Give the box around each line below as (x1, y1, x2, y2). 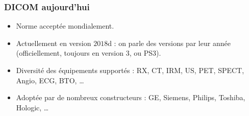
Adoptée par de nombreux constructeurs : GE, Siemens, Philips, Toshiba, (16, 92, 245, 103)
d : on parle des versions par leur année (108, 37, 231, 48)
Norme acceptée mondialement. (16, 20, 114, 31)
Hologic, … (16, 102, 49, 112)
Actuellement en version (16, 37, 91, 48)
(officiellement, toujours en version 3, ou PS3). (16, 48, 161, 58)
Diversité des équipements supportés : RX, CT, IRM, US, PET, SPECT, (16, 65, 244, 75)
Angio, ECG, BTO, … (16, 75, 84, 85)
